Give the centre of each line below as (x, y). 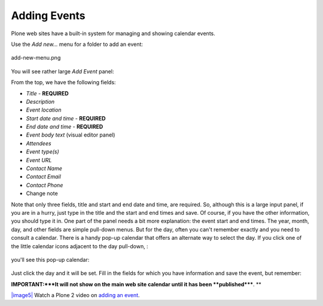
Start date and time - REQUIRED (66, 118)
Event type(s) (42, 152)
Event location (44, 110)
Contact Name (44, 169)
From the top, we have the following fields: (63, 82)
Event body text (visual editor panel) (71, 135)
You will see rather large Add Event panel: (63, 71)
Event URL (39, 160)
